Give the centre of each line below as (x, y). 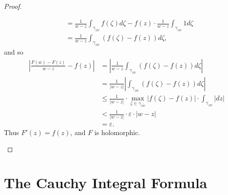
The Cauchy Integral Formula (106, 182)
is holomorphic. (117, 132)
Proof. (13, 6)
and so (14, 52)
